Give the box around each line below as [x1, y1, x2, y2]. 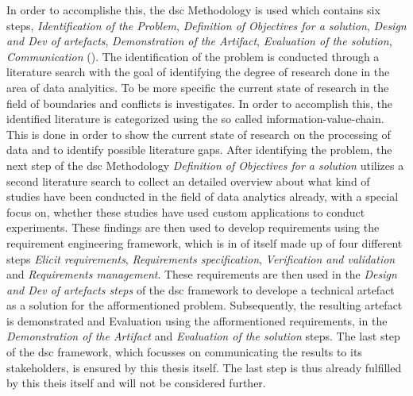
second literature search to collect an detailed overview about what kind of [6, 172, 370, 189]
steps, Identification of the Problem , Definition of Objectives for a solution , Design [6, 17, 407, 33]
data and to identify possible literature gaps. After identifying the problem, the [6, 141, 392, 158]
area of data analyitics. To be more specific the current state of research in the [6, 79, 389, 95]
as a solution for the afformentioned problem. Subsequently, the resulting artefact [6, 297, 403, 313]
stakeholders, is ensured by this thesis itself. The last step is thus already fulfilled [6, 359, 402, 375]
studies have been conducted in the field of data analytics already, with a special [6, 188, 399, 205]
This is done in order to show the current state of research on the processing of [6, 125, 391, 142]
